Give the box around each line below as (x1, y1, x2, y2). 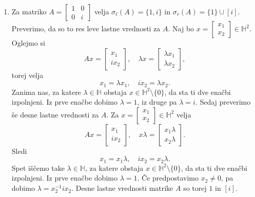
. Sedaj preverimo (195, 96, 251, 107)
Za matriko (11, 6, 47, 16)
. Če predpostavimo (137, 172, 199, 183)
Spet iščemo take (11, 162, 65, 173)
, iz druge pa (137, 96, 177, 107)
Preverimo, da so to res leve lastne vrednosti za (11, 23, 161, 33)
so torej (183, 183, 207, 193)
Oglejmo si (11, 37, 45, 48)
